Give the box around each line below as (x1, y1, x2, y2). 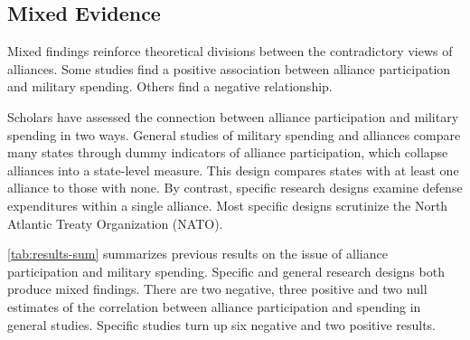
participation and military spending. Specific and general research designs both (7, 261, 445, 280)
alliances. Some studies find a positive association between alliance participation (7, 59, 451, 78)
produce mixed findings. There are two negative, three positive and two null (7, 279, 428, 298)
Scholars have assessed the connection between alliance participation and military (7, 107, 459, 126)
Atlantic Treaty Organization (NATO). (7, 213, 223, 232)
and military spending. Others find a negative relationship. (7, 77, 333, 96)
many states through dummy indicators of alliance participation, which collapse (7, 143, 448, 162)
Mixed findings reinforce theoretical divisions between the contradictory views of (7, 42, 453, 61)
